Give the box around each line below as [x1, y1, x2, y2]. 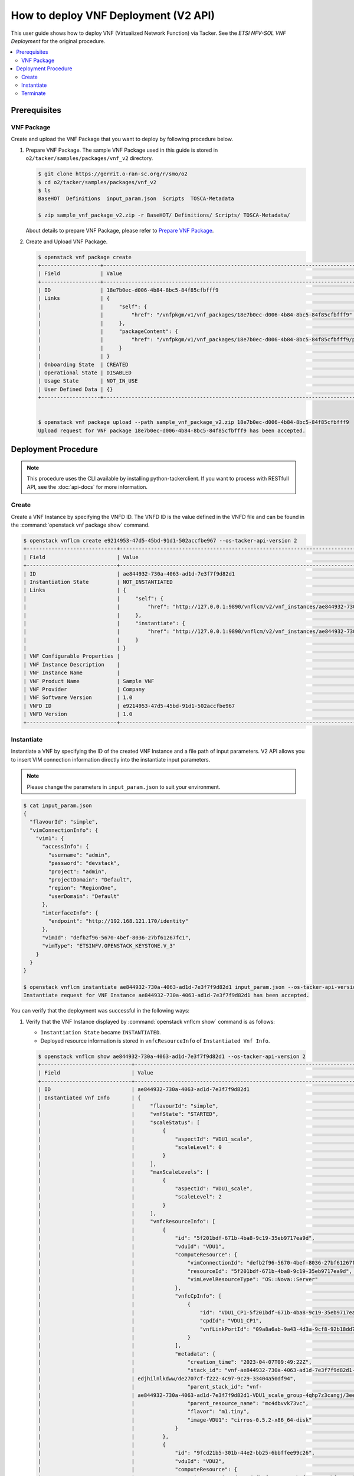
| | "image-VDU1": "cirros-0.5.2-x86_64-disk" [38, 1416, 312, 1423]
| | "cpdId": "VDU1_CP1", [38, 1317, 263, 1324]
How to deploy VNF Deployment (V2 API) [11, 9, 215, 22]
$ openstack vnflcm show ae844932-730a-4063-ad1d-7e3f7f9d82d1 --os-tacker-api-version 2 [38, 1053, 306, 1060]
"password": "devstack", [48, 860, 120, 867]
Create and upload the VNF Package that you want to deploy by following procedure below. [11, 136, 233, 143]
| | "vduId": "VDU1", [38, 1243, 225, 1250]
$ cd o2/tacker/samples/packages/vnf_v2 [38, 179, 156, 185]
